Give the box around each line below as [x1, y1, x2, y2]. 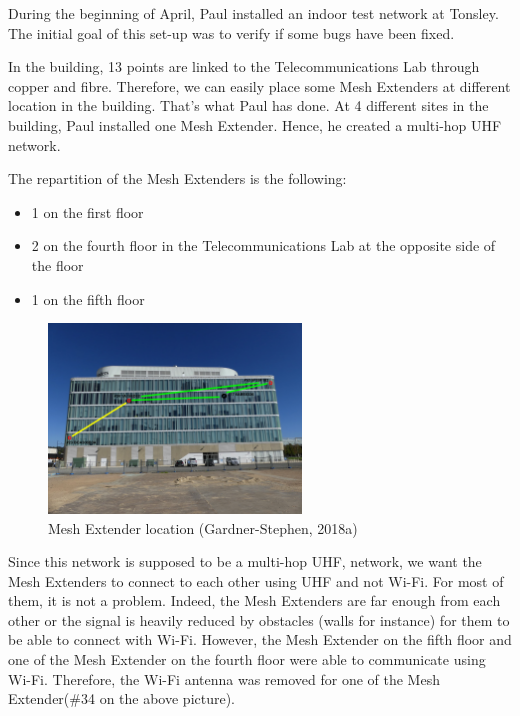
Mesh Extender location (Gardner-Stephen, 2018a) [48, 517, 358, 538]
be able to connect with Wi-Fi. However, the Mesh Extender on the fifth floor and [8, 629, 512, 650]
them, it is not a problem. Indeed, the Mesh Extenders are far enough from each [8, 590, 501, 611]
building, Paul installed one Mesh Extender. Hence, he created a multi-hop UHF [8, 114, 502, 135]
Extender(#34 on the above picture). [8, 688, 236, 709]
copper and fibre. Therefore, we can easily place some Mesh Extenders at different [8, 75, 511, 96]
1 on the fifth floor [31, 288, 145, 309]
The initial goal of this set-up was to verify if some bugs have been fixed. [8, 22, 455, 43]
